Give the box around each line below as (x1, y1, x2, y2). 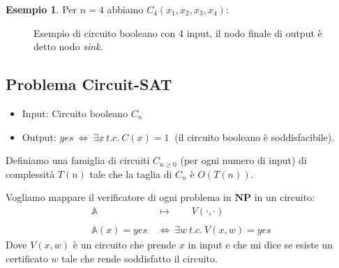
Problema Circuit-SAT (6, 73, 172, 95)
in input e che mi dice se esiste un (188, 237, 333, 252)
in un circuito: (254, 190, 315, 204)
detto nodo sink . (33, 39, 103, 54)
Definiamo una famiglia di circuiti (6, 153, 150, 167)
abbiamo (107, 2, 144, 16)
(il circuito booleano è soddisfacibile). (174, 129, 335, 144)
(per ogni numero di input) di (180, 153, 307, 167)
